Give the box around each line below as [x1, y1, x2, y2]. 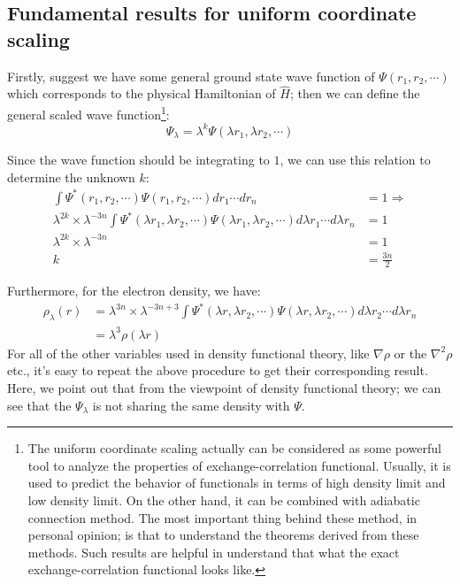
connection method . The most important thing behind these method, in [27, 508, 418, 526]
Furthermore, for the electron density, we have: [7, 281, 261, 300]
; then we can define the [289, 84, 420, 103]
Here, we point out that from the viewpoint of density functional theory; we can [7, 379, 441, 396]
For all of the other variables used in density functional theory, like [7, 343, 370, 362]
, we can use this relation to [280, 150, 431, 169]
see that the [7, 396, 72, 414]
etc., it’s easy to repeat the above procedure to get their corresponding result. [7, 361, 428, 380]
